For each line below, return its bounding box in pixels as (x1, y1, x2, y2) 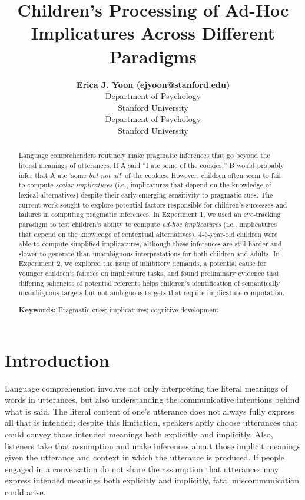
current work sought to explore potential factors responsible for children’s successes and (18, 199, 287, 209)
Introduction (5, 347, 110, 371)
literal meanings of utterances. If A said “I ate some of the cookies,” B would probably (18, 160, 284, 170)
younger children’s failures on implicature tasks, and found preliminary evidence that (18, 268, 280, 278)
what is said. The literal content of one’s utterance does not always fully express (5, 404, 294, 417)
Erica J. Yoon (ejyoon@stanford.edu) (76, 78, 230, 90)
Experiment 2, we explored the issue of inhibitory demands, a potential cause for (18, 258, 266, 268)
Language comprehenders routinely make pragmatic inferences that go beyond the (18, 150, 270, 160)
